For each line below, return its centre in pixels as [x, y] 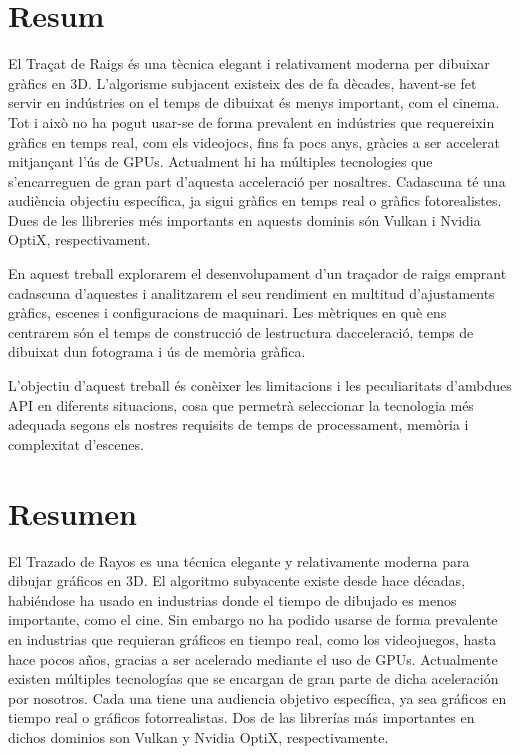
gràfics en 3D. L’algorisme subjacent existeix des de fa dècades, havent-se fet [242, 82]
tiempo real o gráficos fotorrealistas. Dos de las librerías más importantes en [241, 717]
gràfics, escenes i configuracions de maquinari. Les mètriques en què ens [227, 312]
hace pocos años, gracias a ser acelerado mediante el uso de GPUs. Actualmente [253, 658]
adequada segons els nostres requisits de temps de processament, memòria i [238, 424]
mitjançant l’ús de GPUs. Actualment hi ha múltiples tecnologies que [220, 161]
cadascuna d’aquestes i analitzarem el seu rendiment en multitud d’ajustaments [251, 292]
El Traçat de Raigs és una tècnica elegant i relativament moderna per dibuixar [249, 63]
